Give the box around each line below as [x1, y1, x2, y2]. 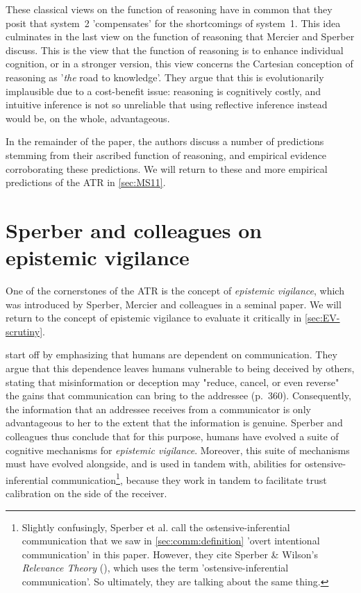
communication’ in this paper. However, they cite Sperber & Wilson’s [22, 546, 319, 561]
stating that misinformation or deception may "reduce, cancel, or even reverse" [6, 374, 339, 389]
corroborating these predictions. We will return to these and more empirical [6, 161, 328, 176]
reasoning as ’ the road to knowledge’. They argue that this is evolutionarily [6, 69, 324, 84]
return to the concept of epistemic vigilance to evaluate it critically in [6, 310, 302, 325]
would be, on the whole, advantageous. [6, 110, 170, 125]
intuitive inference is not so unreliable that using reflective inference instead [6, 97, 328, 112]
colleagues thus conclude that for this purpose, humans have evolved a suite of [6, 428, 339, 443]
